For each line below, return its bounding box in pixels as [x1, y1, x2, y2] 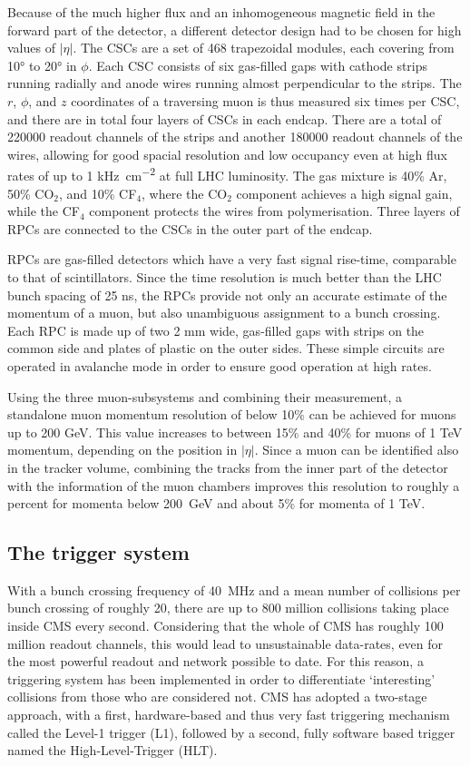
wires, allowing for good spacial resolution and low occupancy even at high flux [7, 144, 447, 163]
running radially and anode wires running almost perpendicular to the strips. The [7, 74, 462, 93]
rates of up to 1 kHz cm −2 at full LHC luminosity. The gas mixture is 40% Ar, [7, 163, 447, 184]
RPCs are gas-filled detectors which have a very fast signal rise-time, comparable [7, 250, 456, 269]
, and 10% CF [59, 183, 137, 202]
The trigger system [7, 538, 190, 566]
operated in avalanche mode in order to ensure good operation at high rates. [7, 356, 432, 375]
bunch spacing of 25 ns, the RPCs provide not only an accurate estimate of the [7, 285, 447, 304]
